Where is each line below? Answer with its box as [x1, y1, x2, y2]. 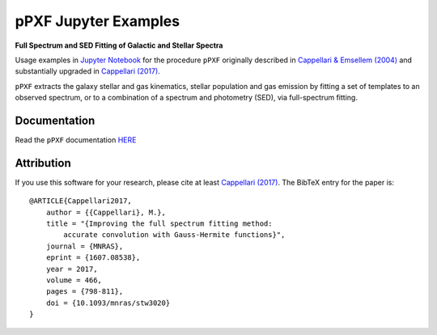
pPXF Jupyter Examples [15, 12, 180, 30]
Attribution [15, 156, 72, 170]
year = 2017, [45, 264, 98, 274]
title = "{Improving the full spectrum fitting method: [45, 219, 273, 228]
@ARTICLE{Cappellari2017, [29, 197, 133, 206]
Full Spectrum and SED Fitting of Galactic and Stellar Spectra [15, 40, 223, 50]
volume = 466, [45, 276, 103, 285]
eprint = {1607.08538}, [45, 253, 141, 262]
